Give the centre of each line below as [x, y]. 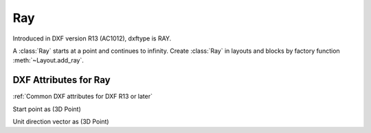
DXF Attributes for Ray [61, 80]
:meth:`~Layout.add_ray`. [48, 60]
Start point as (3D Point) [47, 109]
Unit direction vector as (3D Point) [61, 122]
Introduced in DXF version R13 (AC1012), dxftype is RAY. [92, 38]
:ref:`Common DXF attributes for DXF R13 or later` [82, 97]
